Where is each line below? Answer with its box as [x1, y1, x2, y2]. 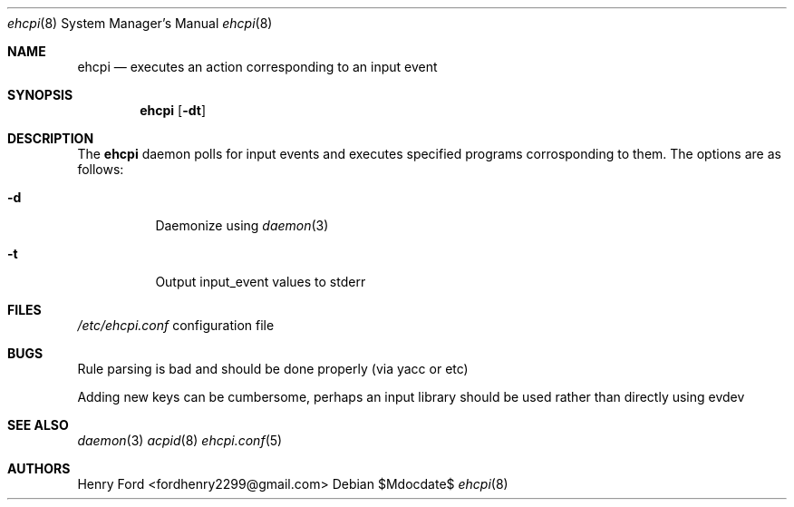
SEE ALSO [7, 417, 69, 433]
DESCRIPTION [7, 131, 94, 146]
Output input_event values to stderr [155, 274, 366, 289]
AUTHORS [7, 461, 71, 476]
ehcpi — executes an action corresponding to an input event [77, 59, 438, 74]
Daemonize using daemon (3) [155, 218, 329, 233]
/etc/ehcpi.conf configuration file [77, 317, 275, 333]
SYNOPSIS [7, 87, 73, 102]
